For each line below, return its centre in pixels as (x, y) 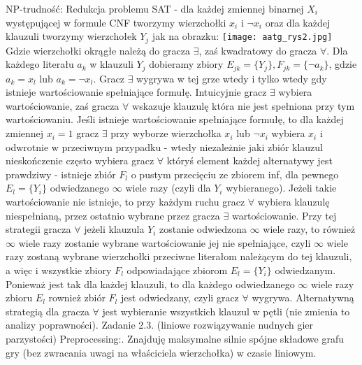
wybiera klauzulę (294, 202)
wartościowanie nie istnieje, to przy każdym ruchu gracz (125, 202)
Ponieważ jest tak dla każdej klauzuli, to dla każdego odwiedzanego (150, 284)
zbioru (19, 298)
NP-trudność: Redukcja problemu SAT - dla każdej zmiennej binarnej (155, 8)
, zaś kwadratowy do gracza (258, 50)
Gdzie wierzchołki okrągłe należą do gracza (98, 50)
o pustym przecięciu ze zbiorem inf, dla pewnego (235, 174)
